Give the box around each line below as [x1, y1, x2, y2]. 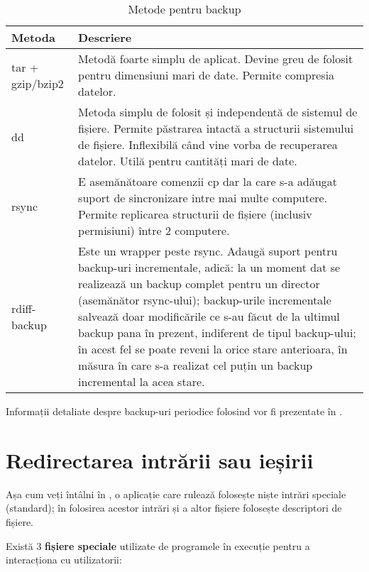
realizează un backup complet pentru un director [78, 275, 320, 292]
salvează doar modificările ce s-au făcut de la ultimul [78, 308, 340, 324]
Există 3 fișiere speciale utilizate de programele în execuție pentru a [6, 538, 310, 553]
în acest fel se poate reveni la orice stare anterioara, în [78, 341, 348, 357]
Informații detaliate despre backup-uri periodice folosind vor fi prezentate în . [6, 404, 343, 418]
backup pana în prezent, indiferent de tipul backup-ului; [78, 324, 356, 341]
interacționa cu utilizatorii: [6, 552, 122, 567]
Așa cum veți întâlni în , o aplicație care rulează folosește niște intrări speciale [6, 486, 346, 501]
